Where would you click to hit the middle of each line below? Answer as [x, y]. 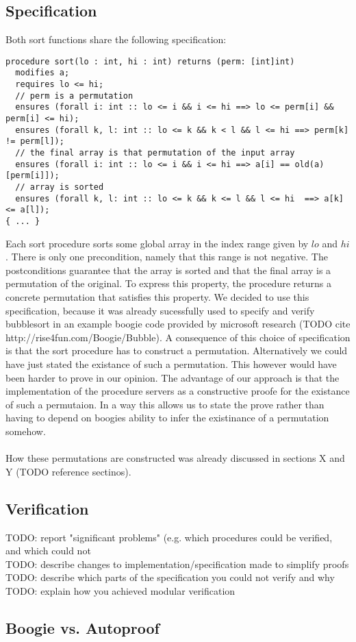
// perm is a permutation [74, 96]
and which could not [48, 551]
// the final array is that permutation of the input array [155, 153]
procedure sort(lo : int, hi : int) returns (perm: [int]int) [150, 61]
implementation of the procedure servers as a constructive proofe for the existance [178, 391]
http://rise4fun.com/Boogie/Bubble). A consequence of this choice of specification [178, 337]
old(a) [309, 164]
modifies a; [42, 73]
